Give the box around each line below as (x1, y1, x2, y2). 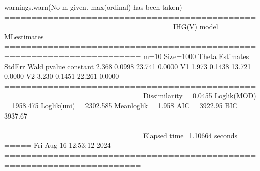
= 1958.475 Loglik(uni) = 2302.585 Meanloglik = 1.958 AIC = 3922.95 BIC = (4, 100, 245, 110)
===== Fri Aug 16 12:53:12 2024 (4, 140, 111, 150)
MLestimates (4, 31, 44, 41)
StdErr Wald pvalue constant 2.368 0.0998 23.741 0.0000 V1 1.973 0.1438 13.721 (4, 61, 251, 71)
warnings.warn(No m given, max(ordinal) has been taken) (4, 2, 182, 12)
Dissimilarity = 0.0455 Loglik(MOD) (143, 90, 256, 101)
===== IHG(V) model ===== (143, 21, 248, 32)
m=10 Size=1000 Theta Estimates (143, 50, 249, 61)
